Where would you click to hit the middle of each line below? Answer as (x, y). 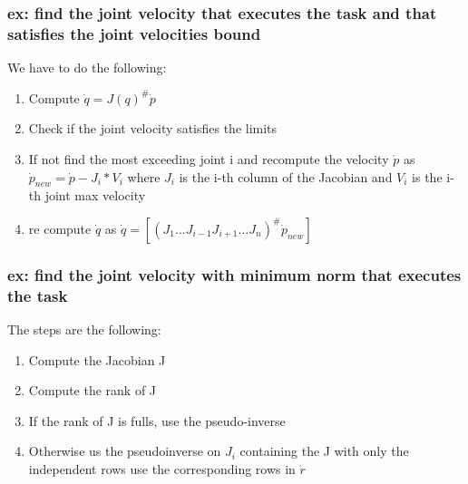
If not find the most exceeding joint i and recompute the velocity (209, 158)
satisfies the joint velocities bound (134, 33)
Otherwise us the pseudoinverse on (125, 451)
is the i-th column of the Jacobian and (286, 176)
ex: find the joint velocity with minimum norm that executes (234, 274)
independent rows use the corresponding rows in (162, 469)
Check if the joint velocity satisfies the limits (153, 128)
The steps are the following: (84, 329)
